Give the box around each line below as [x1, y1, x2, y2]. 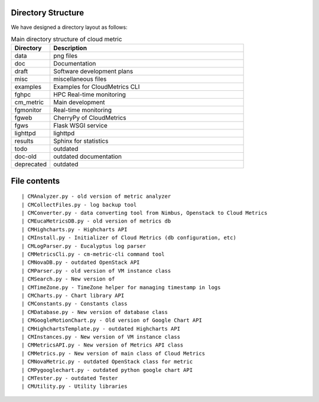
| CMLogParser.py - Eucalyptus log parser [21, 243, 147, 249]
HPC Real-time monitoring [53, 90, 126, 99]
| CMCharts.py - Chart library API [21, 292, 125, 299]
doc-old [14, 152, 37, 161]
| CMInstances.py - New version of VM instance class [21, 334, 180, 340]
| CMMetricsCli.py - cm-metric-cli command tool [21, 251, 165, 258]
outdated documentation [53, 152, 122, 161]
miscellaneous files [53, 75, 107, 83]
